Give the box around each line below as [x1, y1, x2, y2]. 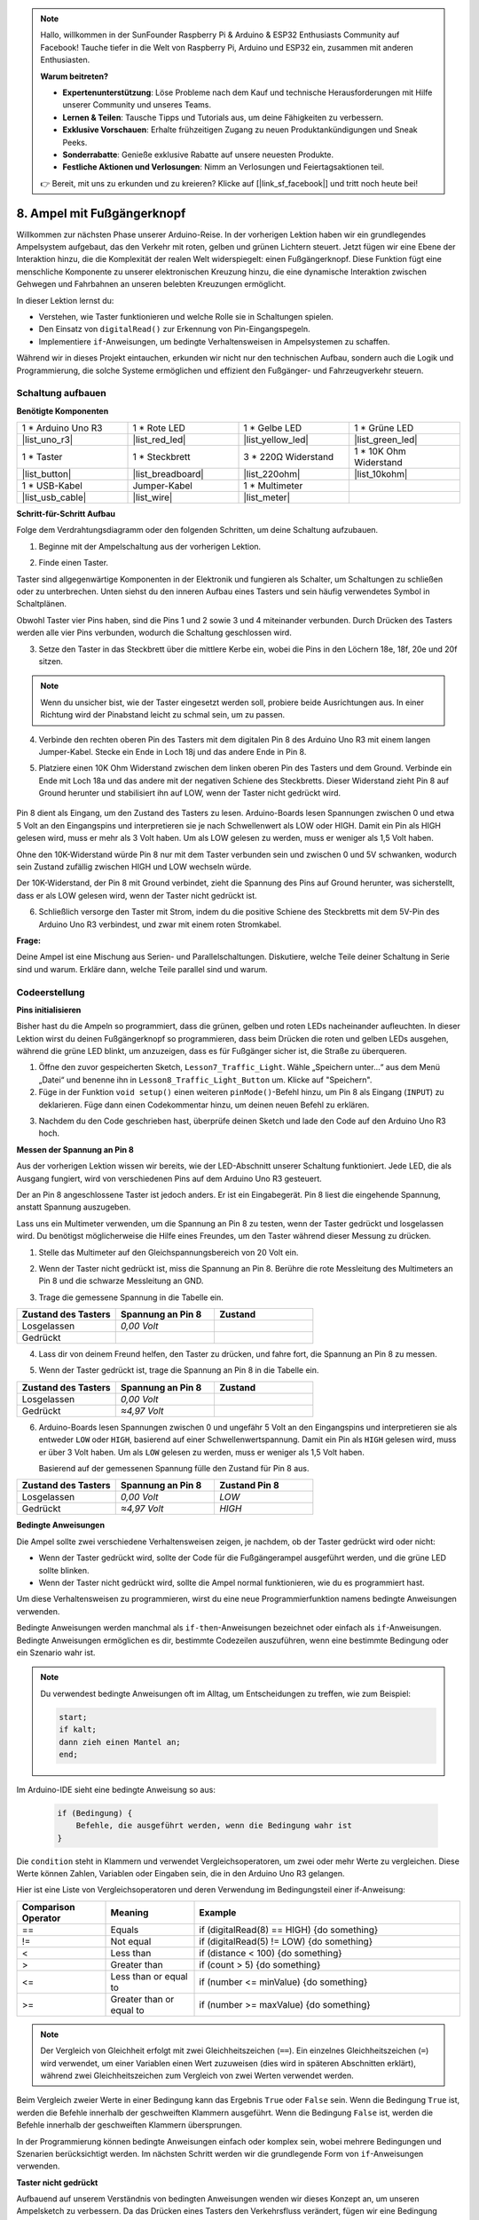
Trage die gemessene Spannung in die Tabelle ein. [38, 1292, 224, 1303]
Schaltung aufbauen [16, 387, 106, 400]
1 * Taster [21, 451, 63, 464]
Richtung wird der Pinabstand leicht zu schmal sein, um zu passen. [40, 710, 286, 720]
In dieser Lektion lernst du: [16, 295, 114, 305]
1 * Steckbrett [132, 451, 191, 464]
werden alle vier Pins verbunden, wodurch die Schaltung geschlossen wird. [16, 627, 292, 638]
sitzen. [38, 655, 64, 666]
